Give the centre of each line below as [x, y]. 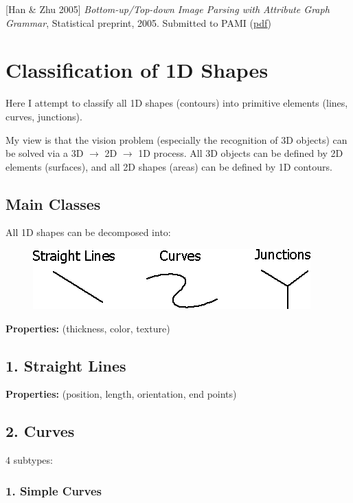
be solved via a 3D [45, 153]
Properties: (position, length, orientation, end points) [121, 394]
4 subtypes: [29, 460]
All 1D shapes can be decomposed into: [88, 232]
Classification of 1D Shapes [137, 70]
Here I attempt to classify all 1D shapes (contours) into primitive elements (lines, [177, 103]
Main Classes [53, 203]
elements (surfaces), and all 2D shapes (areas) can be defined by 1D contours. [169, 166]
